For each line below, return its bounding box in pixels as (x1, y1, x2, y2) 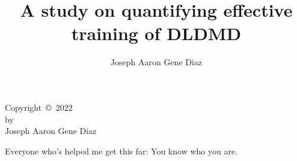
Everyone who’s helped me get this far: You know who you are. (5, 144, 238, 157)
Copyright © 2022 (5, 101, 73, 113)
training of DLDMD (71, 21, 242, 45)
